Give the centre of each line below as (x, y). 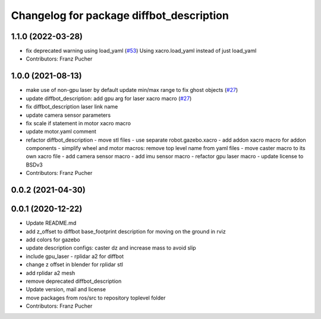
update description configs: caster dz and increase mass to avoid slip (111, 248)
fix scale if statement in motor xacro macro (78, 123)
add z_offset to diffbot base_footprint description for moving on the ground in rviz (126, 231)
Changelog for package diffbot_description (120, 15)
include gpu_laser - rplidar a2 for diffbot (75, 256)
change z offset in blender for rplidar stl (74, 264)
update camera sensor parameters (68, 115)
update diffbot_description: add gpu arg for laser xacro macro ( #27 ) (109, 98)
